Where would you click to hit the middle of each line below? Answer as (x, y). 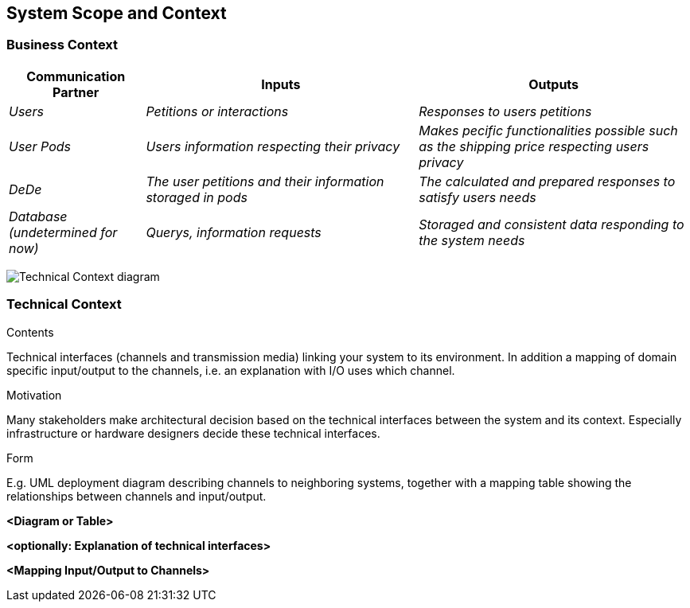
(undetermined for (63, 232)
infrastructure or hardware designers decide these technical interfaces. (193, 433)
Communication (76, 76)
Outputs (554, 84)
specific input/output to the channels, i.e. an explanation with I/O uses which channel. (231, 370)
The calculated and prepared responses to (547, 181)
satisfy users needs (478, 197)
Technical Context (64, 304)
